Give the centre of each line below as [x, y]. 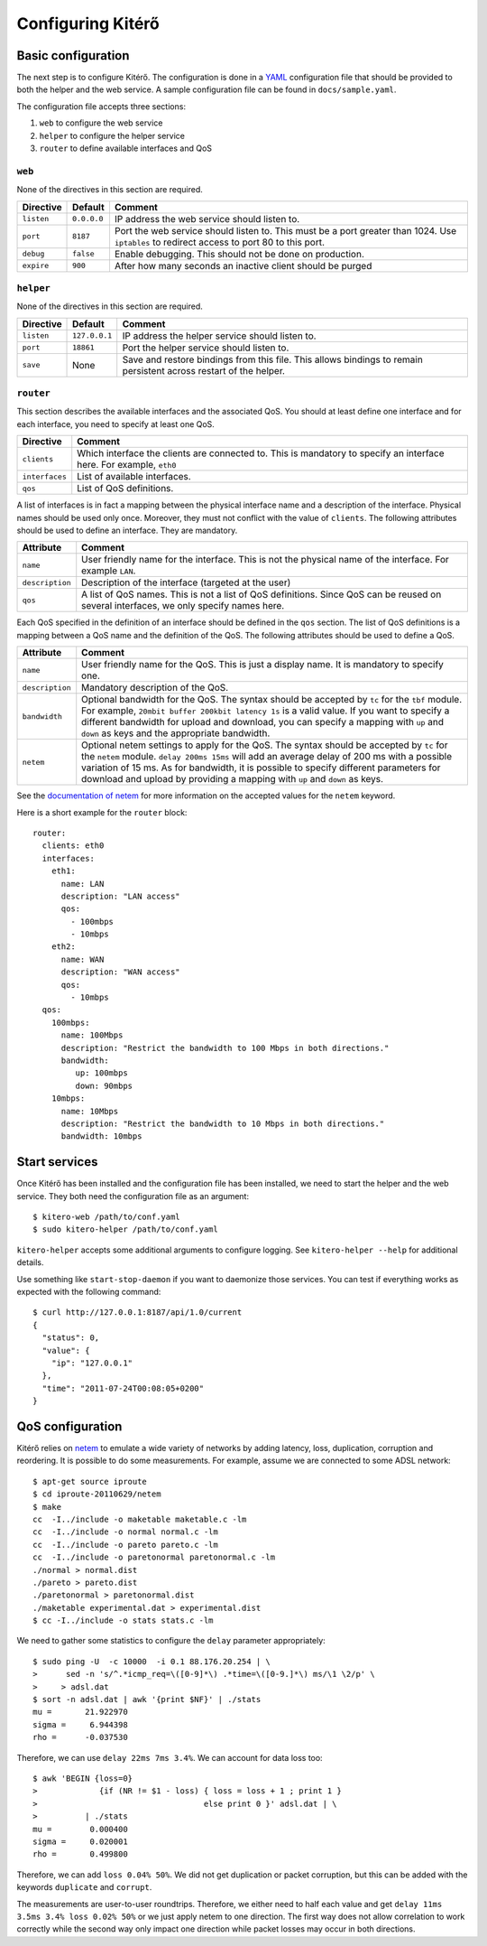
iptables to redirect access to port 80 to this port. [219, 242]
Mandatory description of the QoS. [155, 688]
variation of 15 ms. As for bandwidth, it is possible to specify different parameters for [261, 768]
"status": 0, [71, 1338]
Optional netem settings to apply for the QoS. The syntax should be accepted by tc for [265, 745]
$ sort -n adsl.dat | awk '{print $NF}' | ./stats [147, 1699]
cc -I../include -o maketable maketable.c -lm [140, 1519]
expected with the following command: [89, 1291]
